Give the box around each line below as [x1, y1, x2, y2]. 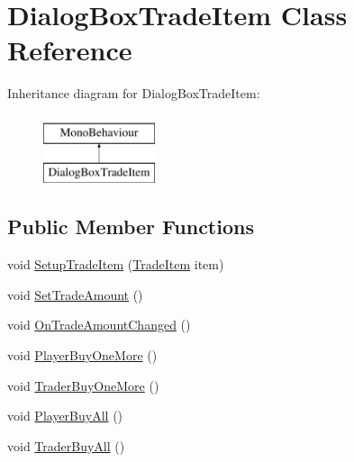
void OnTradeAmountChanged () [7, 315, 191, 334]
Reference [7, 32, 132, 68]
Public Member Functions [7, 213, 254, 240]
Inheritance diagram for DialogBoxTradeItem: [7, 84, 260, 103]
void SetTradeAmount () [7, 285, 143, 303]
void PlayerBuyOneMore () [7, 346, 158, 365]
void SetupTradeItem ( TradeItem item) [7, 255, 224, 274]
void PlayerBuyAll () [7, 406, 123, 425]
